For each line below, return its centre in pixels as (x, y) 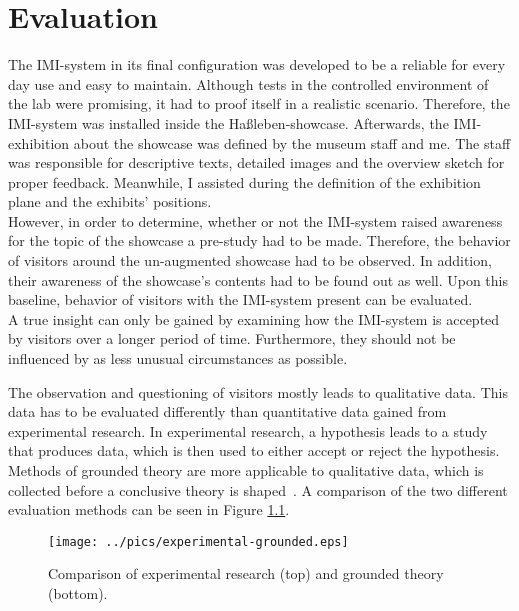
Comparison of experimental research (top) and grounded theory (246, 573)
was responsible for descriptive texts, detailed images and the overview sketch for (256, 162)
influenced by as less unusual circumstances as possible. (178, 358)
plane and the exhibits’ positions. (110, 201)
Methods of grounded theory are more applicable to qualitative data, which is (246, 470)
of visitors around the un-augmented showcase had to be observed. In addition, (250, 260)
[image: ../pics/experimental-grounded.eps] (198, 541)
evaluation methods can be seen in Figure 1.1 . (149, 509)
